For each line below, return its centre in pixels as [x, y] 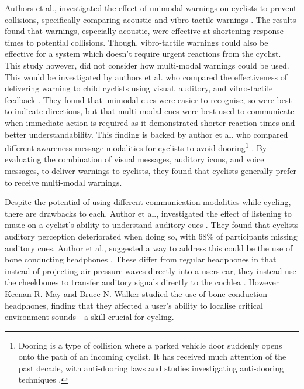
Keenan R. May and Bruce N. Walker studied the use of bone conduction [136, 293]
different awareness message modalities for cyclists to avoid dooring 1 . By [136, 147]
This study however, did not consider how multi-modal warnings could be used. [147, 65]
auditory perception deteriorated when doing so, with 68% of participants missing [151, 236]
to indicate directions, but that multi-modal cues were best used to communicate [150, 111]
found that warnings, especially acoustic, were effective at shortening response [144, 31]
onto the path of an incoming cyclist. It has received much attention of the [152, 356]
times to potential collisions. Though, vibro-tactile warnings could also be [137, 42]
